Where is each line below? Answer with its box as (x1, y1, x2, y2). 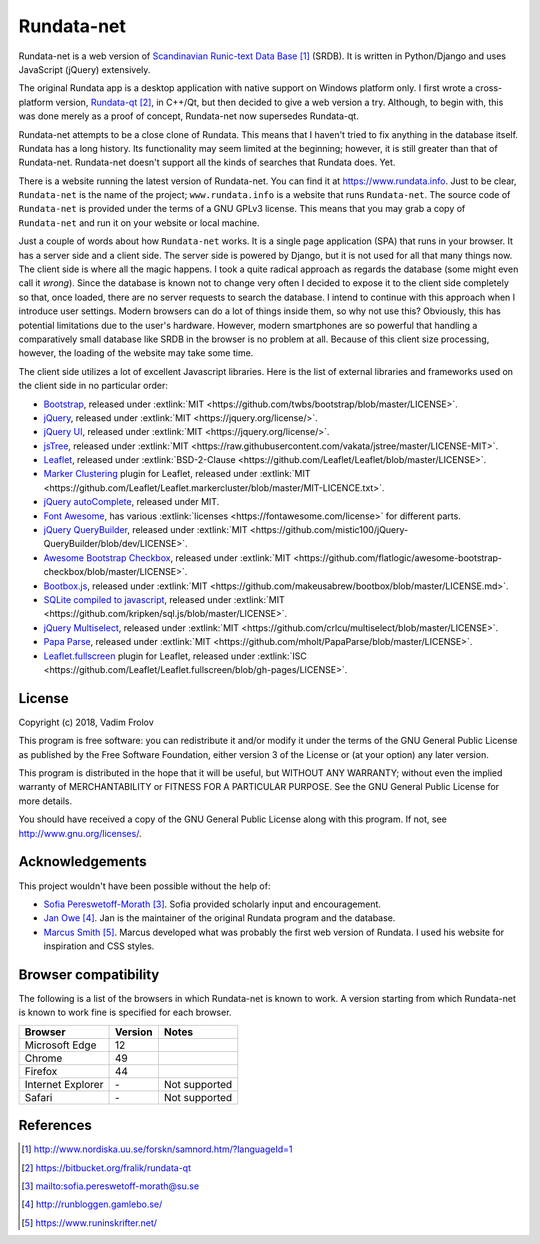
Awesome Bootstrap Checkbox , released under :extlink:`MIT (43, 551, 292, 564)
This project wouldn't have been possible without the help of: (18, 880, 271, 892)
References (18, 1117, 92, 1134)
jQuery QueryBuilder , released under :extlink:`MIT (43, 524, 249, 536)
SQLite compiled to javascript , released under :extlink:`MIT (43, 594, 285, 605)
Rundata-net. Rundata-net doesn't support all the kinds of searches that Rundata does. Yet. (18, 156, 396, 169)
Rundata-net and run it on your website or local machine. (18, 216, 260, 229)
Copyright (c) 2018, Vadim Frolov (18, 716, 154, 728)
